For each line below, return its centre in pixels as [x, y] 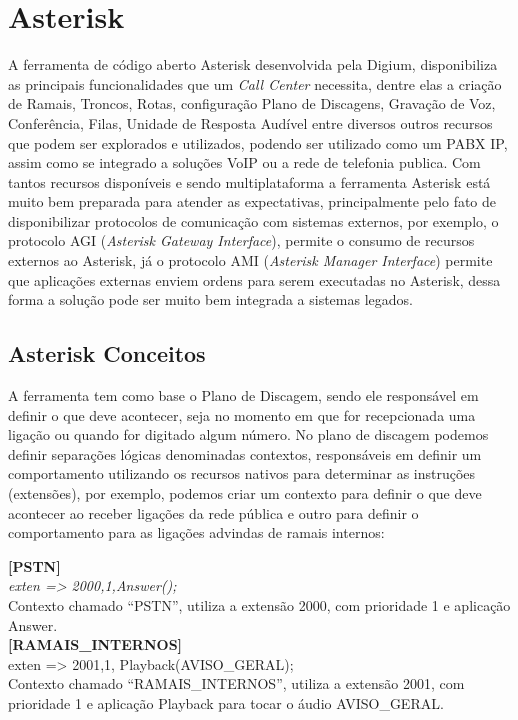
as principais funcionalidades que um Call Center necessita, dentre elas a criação [255, 83]
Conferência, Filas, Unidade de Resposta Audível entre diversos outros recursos [250, 122]
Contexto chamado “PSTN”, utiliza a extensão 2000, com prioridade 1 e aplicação [259, 604]
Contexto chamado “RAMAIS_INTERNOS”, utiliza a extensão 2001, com [236, 683]
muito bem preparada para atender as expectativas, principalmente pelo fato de [252, 201]
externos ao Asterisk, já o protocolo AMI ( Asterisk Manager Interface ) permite [250, 260]
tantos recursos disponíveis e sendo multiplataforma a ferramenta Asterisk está [249, 181]
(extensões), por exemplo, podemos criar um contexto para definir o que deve [245, 493]
